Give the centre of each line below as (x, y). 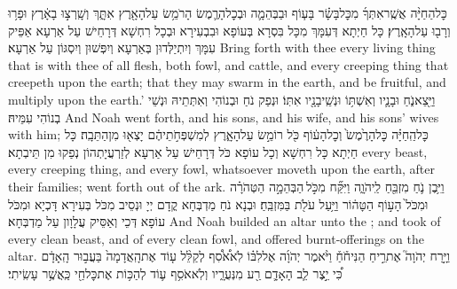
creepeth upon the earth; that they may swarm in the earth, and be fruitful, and (227, 82)
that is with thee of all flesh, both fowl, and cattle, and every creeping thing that (228, 64)
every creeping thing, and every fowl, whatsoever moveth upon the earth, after (221, 169)
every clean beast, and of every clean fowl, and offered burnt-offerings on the (216, 238)
